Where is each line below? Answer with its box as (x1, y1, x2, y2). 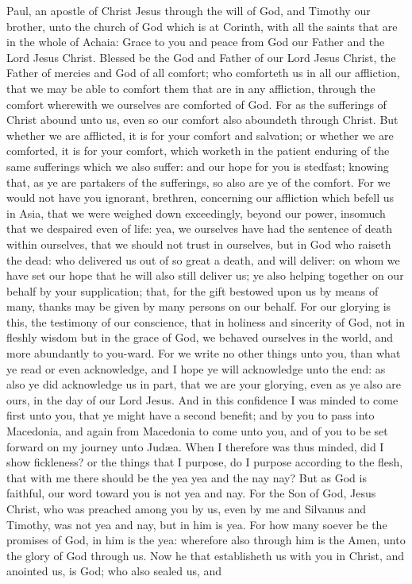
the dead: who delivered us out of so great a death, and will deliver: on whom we (6, 251, 400, 268)
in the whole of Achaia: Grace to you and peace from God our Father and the (6, 33, 385, 50)
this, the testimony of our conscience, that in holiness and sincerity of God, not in (6, 313, 405, 330)
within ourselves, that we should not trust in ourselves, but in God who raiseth (6, 235, 391, 252)
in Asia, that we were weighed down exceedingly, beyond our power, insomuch (6, 204, 386, 221)
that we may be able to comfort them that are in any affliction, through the (6, 79, 375, 96)
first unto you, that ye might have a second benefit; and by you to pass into (6, 407, 375, 423)
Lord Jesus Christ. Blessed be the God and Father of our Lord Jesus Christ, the (6, 48, 396, 65)
